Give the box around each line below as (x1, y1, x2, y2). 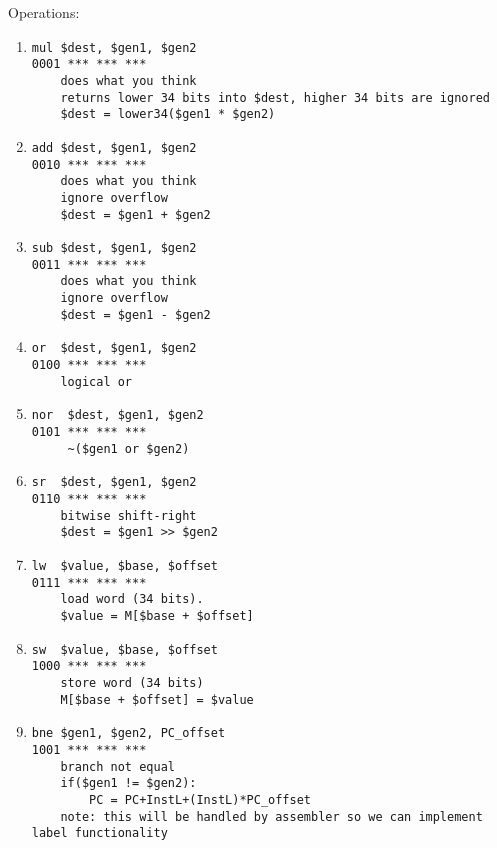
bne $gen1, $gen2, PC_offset (31, 726, 226, 741)
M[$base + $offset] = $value (60, 692, 254, 707)
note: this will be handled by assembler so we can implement (60, 809, 483, 824)
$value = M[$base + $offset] (60, 608, 254, 623)
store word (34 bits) (60, 675, 204, 690)
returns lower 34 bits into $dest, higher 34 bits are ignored (60, 90, 490, 105)
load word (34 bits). (60, 592, 204, 607)
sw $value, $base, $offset (31, 642, 218, 657)
